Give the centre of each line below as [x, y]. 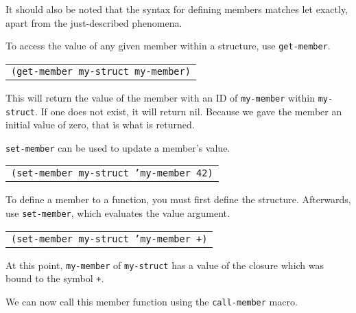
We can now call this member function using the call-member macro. [152, 301]
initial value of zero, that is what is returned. [100, 125]
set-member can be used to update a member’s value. [118, 147]
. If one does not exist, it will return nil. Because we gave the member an [188, 111]
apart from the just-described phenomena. [94, 22]
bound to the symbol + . [55, 278]
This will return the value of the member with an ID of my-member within [161, 97]
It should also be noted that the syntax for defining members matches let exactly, [177, 9]
